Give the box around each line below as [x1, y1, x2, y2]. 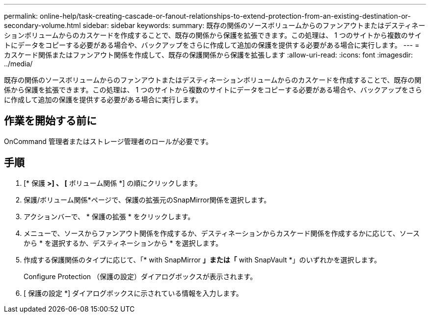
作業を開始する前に [4, 115, 97, 127]
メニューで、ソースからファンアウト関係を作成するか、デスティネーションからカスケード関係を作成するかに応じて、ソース [24, 229, 420, 237]
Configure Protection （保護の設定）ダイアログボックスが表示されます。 [24, 272, 257, 281]
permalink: [4, 12, 38, 20]
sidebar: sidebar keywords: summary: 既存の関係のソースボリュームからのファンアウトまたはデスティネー [82, 21, 426, 29]
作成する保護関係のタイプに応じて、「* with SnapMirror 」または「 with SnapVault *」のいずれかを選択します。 [24, 255, 381, 264]
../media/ [4, 59, 33, 68]
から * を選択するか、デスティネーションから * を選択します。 [24, 238, 222, 247]
